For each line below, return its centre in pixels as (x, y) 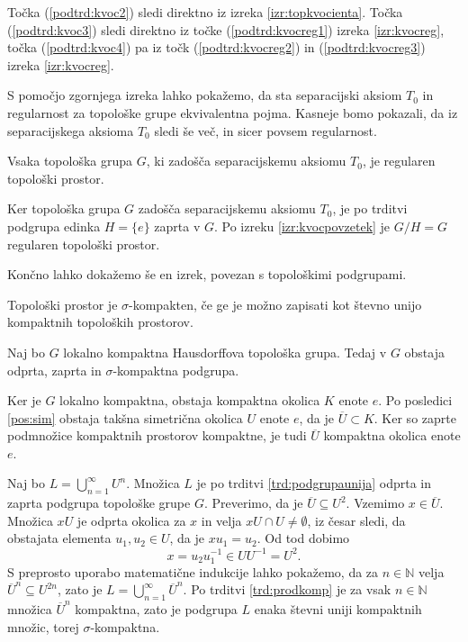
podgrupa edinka (54, 226)
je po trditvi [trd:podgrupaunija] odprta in (314, 483)
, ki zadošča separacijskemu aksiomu (246, 161)
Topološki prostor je (63, 304)
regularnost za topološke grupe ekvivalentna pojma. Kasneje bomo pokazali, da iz (233, 112)
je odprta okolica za (131, 520)
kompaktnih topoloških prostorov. (100, 322)
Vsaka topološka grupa (70, 161)
